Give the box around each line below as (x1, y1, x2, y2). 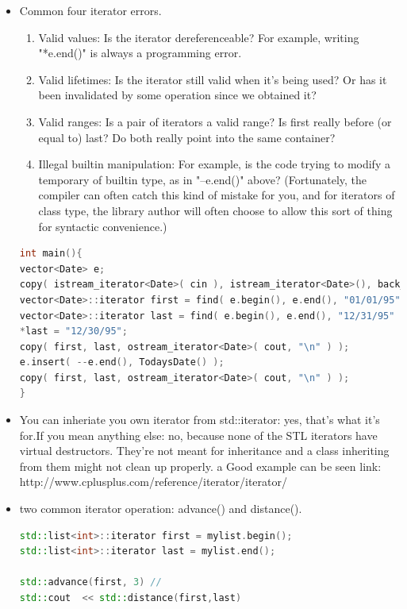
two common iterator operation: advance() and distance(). (19, 500, 302, 517)
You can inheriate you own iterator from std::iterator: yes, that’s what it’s (19, 411, 380, 428)
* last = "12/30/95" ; (19, 326, 128, 337)
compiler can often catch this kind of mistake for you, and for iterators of (38, 187, 395, 203)
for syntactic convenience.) (38, 218, 167, 234)
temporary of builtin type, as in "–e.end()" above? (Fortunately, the (38, 171, 367, 187)
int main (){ (19, 248, 83, 260)
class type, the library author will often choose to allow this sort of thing (38, 202, 393, 218)
